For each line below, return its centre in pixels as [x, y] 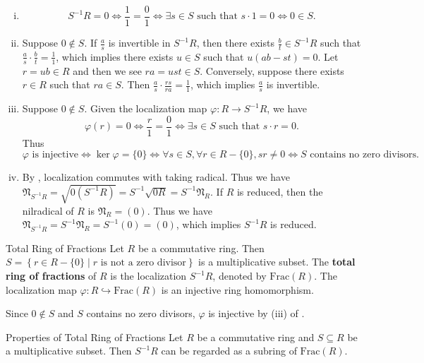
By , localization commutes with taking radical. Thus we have [156, 177]
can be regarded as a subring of [229, 351]
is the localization [149, 276]
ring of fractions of [51, 276]
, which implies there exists [115, 56]
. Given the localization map [146, 108]
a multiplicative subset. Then [69, 351]
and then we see [107, 70]
